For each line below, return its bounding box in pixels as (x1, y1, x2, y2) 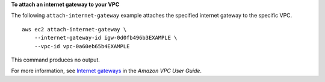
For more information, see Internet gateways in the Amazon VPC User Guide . (11, 67, 202, 75)
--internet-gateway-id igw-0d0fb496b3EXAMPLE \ (34, 34, 178, 42)
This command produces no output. (11, 56, 101, 63)
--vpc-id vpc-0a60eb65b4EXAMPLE (34, 43, 130, 49)
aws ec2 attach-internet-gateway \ (22, 26, 127, 33)
